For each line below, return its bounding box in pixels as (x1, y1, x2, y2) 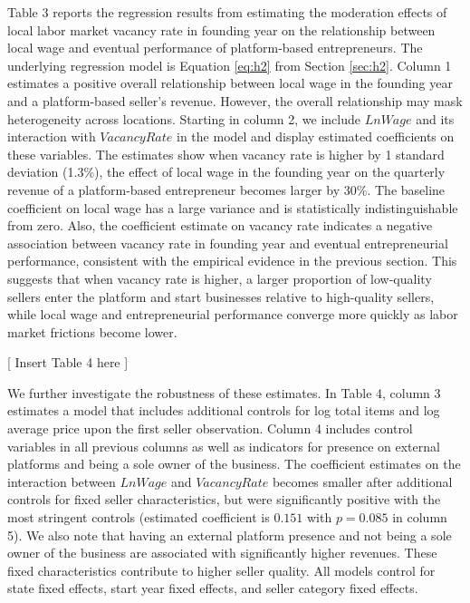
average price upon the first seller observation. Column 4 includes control (7, 419, 413, 438)
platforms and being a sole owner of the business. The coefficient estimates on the (7, 454, 461, 473)
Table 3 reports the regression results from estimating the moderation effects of (7, 3, 447, 21)
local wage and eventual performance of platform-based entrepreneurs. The (7, 38, 423, 57)
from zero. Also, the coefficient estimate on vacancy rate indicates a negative (7, 216, 433, 235)
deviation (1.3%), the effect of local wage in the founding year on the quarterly (7, 162, 446, 181)
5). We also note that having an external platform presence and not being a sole (7, 525, 452, 544)
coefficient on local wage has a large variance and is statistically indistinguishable (7, 198, 458, 217)
